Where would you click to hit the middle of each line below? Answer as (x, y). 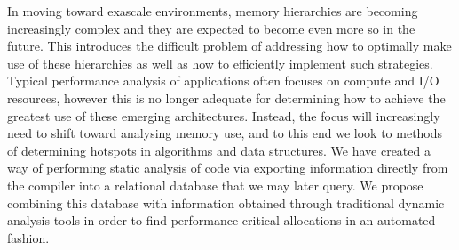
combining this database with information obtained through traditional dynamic (226, 202)
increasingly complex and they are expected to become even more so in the (211, 28)
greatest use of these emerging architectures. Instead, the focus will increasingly (224, 115)
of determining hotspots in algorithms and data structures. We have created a (219, 150)
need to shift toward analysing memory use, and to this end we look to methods (225, 133)
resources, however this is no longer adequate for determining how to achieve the (226, 97)
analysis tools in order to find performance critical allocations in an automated (222, 220)
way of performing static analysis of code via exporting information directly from (228, 168)
